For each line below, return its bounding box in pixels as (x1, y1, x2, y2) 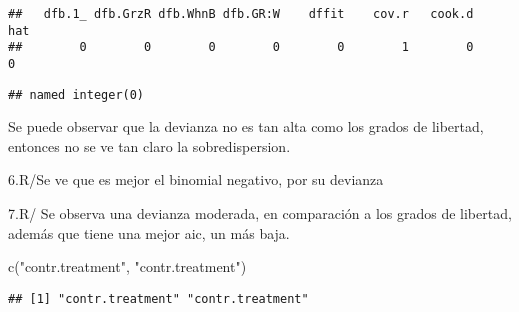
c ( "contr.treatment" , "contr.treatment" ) (8, 256, 247, 277)
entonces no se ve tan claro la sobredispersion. (8, 135, 291, 156)
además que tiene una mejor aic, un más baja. (8, 222, 290, 243)
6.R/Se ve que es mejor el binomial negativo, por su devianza (8, 169, 384, 190)
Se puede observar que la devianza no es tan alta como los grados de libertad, (8, 116, 484, 137)
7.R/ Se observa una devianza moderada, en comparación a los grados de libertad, (8, 203, 512, 224)
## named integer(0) (8, 87, 145, 102)
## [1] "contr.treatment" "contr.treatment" (8, 291, 309, 306)
